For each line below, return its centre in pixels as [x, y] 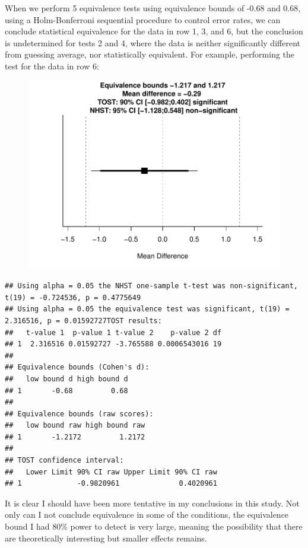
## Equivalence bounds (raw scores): [79, 414]
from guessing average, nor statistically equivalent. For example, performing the [150, 54]
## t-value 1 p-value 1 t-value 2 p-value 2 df [113, 332]
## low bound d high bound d [66, 379]
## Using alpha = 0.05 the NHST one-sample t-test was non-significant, [151, 286]
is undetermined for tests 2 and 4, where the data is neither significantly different [153, 42]
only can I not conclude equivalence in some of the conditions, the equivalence [147, 514]
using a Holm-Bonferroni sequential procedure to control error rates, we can [143, 19]
